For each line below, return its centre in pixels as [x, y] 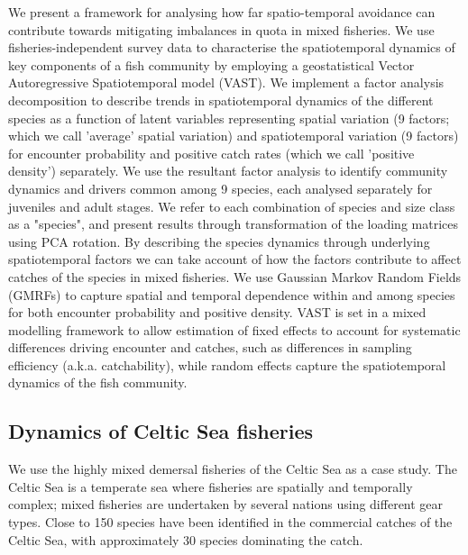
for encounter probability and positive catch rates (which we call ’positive [211, 153]
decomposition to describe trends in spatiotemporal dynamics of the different [221, 100]
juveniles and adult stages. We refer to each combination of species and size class [232, 206]
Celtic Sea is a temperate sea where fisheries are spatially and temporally [211, 486]
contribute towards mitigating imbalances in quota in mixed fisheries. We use [221, 29]
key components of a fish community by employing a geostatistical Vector [211, 64]
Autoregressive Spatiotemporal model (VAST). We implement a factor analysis [226, 82]
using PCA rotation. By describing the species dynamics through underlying [219, 241]
